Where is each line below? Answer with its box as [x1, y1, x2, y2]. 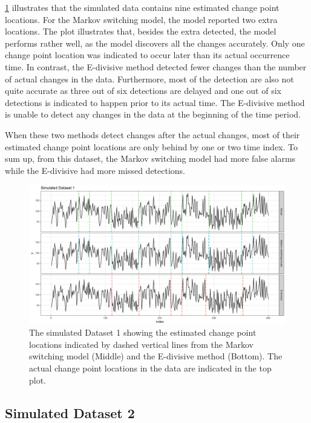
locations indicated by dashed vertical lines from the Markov [29, 338, 254, 350]
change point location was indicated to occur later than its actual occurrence [5, 48, 290, 61]
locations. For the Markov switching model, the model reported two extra [5, 13, 278, 25]
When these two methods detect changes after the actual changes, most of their [5, 128, 300, 141]
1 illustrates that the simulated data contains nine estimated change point [5, 1, 280, 13]
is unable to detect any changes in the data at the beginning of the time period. [5, 108, 301, 121]
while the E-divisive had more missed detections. [5, 164, 186, 176]
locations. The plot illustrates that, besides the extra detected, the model [5, 25, 277, 38]
